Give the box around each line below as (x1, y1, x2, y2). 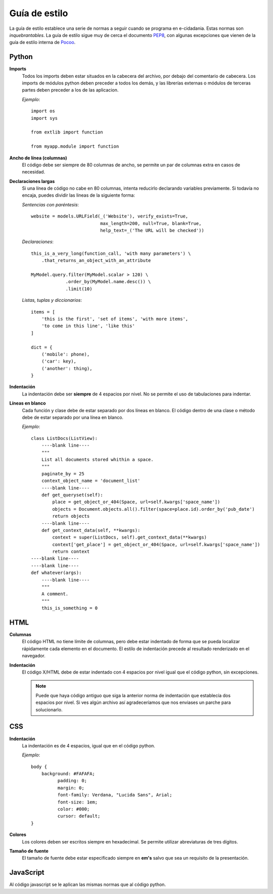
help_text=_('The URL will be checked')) (100, 228, 204, 234)
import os (31, 108, 55, 114)
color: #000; (57, 807, 90, 812)
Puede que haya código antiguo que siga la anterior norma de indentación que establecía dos (35, 692, 231, 698)
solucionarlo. (35, 706, 63, 712)
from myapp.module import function (31, 144, 119, 149)
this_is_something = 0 (41, 605, 98, 611)
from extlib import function (31, 129, 103, 135)
